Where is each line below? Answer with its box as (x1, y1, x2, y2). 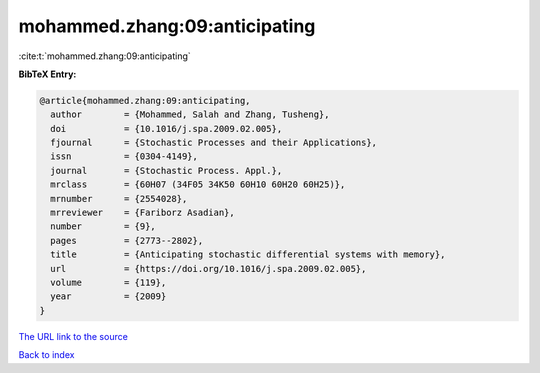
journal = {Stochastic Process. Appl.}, (50, 165, 283, 176)
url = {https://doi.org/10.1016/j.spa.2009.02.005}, (50, 263, 367, 274)
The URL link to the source (18, 330, 129, 342)
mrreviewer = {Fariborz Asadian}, (50, 207, 235, 219)
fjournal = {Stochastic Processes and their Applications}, (50, 137, 378, 149)
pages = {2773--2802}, (50, 235, 204, 246)
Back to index (18, 349, 75, 361)
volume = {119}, (50, 277, 167, 288)
